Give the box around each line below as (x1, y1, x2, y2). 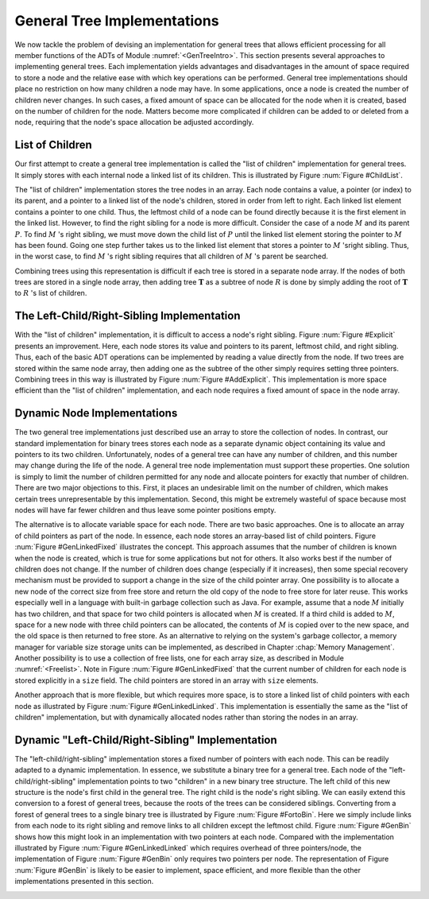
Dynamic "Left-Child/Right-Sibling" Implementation (14, 733, 277, 746)
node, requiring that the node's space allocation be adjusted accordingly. (14, 118, 254, 127)
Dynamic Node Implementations (14, 406, 178, 420)
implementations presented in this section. (14, 877, 154, 886)
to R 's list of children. (14, 289, 87, 298)
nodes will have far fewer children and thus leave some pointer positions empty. (14, 505, 276, 514)
